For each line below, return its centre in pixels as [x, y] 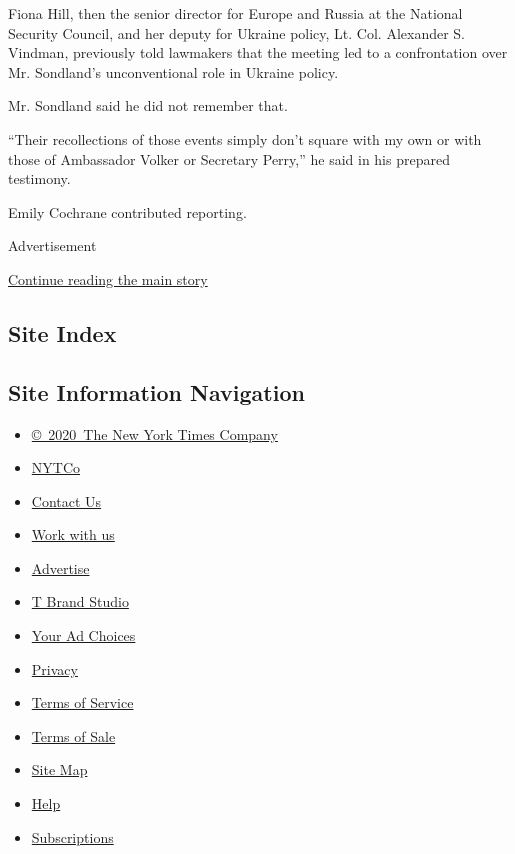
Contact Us [66, 500]
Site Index [62, 332]
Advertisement [52, 245]
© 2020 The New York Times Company [154, 433]
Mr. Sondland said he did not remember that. [148, 105]
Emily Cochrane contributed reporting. [127, 211]
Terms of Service [82, 702]
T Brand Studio [80, 601]
